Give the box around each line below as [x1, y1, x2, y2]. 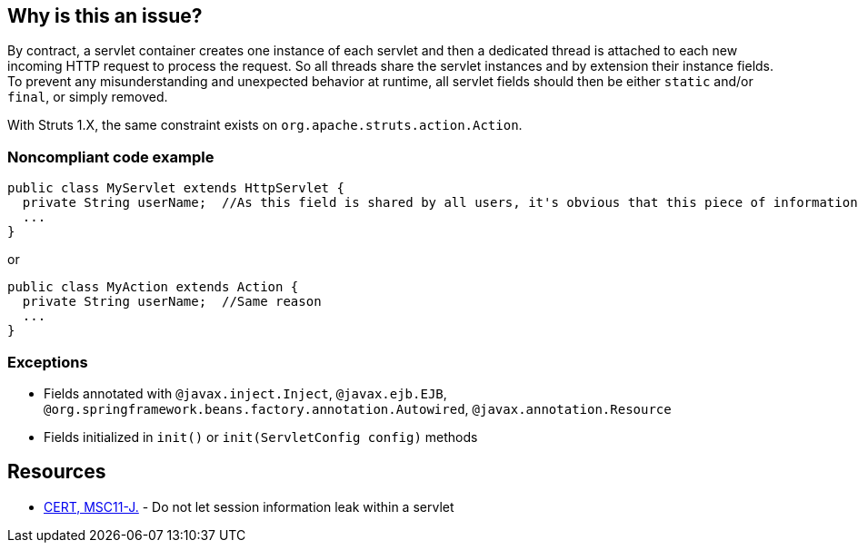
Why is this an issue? [7, 5, 203, 27]
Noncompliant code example [7, 147, 214, 166]
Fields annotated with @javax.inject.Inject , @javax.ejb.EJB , [44, 385, 447, 401]
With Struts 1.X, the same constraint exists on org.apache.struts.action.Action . [7, 117, 523, 133]
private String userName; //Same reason [22, 294, 322, 309]
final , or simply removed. [7, 89, 168, 105]
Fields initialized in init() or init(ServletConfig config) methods [44, 428, 478, 445]
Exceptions [7, 352, 88, 371]
